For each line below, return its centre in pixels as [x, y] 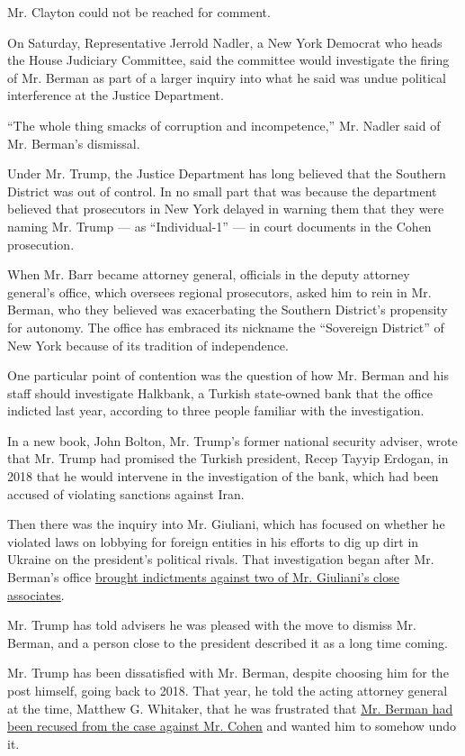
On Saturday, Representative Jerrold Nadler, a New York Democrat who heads [225, 42]
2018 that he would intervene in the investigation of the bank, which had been [223, 476]
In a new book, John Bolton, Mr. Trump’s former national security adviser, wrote [232, 440]
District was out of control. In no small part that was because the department [222, 191]
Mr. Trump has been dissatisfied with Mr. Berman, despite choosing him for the [228, 673]
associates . [36, 594]
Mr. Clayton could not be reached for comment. [139, 12]
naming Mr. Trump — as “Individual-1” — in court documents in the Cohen [219, 226]
